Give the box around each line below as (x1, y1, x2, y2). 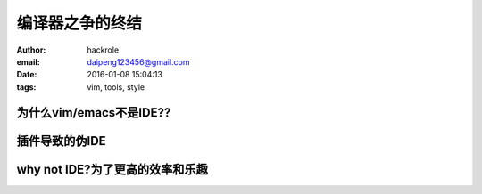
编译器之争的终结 (16, 13, 143, 33)
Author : (16, 44, 46, 55)
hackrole (87, 44, 120, 55)
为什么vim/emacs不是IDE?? (16, 105, 171, 120)
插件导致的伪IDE (16, 133, 106, 149)
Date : (16, 69, 37, 80)
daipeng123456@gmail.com (87, 56, 191, 67)
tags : (16, 81, 37, 93)
